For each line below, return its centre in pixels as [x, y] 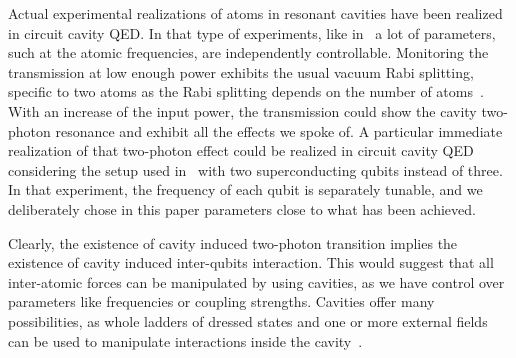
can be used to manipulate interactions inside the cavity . [185, 340]
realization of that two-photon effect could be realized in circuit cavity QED [241, 150]
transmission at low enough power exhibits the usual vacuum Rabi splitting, [241, 71]
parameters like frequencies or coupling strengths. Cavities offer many [221, 301]
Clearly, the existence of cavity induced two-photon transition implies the [233, 242]
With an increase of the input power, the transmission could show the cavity [242, 110]
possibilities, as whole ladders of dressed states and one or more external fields [248, 320]
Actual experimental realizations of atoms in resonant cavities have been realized [255, 13]
